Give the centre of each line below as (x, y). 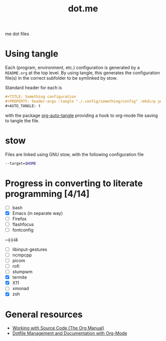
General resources (44, 314)
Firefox (20, 219)
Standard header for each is (34, 88)
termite (20, 277)
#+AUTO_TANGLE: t (23, 106)
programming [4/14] (47, 194)
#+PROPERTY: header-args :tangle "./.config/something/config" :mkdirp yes (85, 101)
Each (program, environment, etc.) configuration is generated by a (72, 68)
